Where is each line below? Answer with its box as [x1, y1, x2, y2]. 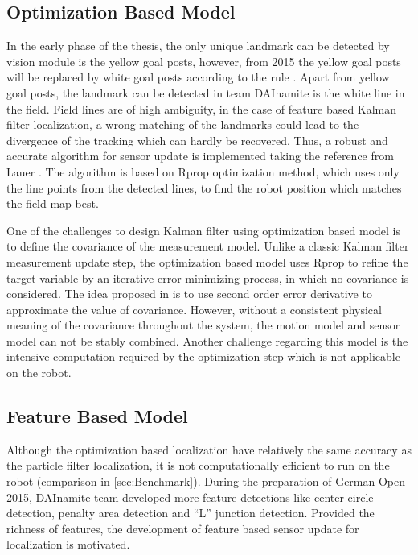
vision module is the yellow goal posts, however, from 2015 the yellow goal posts [6, 52, 401, 69]
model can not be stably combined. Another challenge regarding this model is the [6, 332, 408, 349]
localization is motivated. [6, 536, 130, 553]
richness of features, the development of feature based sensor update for [6, 520, 359, 536]
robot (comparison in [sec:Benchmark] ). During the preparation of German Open [6, 473, 406, 490]
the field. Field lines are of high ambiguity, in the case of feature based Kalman [6, 100, 397, 117]
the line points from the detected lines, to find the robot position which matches [6, 179, 402, 196]
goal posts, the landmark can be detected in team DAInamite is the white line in [6, 84, 405, 101]
